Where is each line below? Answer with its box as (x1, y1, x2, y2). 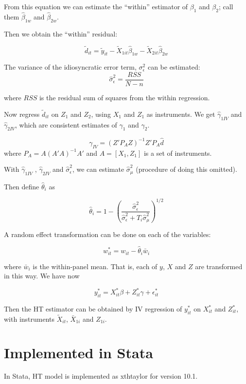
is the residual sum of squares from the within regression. (39, 92, 210, 103)
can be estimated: (147, 62, 200, 72)
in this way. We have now (4, 271, 80, 281)
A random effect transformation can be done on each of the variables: (4, 229, 211, 239)
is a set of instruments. (143, 147, 212, 158)
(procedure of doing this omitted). (136, 164, 237, 174)
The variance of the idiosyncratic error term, (4, 62, 137, 72)
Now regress (4, 109, 40, 119)
